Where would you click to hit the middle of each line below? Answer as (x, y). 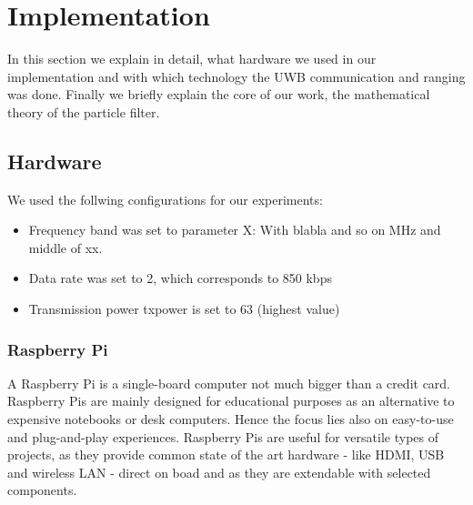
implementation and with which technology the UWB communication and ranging (236, 76)
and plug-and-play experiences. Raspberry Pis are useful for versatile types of (223, 436)
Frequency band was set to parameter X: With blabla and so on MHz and (235, 230)
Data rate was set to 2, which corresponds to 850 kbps (180, 278)
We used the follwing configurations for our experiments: (165, 199)
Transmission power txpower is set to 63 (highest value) (184, 309)
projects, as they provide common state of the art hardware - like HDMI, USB (226, 454)
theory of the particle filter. (84, 111)
